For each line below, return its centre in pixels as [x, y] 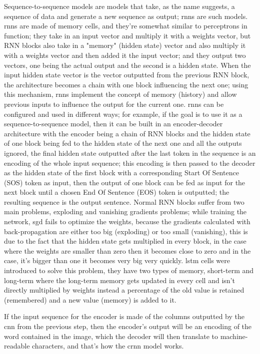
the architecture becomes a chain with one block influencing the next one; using [126, 84]
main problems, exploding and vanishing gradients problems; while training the [125, 211]
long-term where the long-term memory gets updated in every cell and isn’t [119, 280]
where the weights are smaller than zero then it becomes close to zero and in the [127, 250]
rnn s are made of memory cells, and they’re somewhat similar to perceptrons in [126, 26]
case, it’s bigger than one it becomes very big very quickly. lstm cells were [117, 260]
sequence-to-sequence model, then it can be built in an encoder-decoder [113, 124]
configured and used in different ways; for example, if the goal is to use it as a [123, 114]
